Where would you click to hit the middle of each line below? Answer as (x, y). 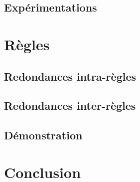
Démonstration (43, 135)
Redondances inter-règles (70, 106)
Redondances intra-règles (70, 76)
